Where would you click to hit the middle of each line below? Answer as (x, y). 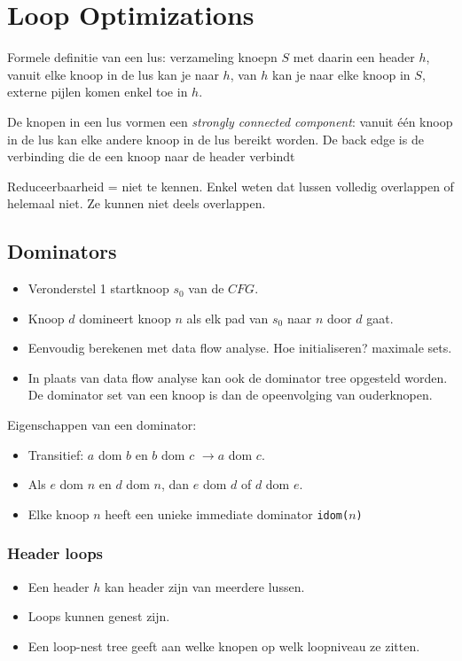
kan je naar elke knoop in (341, 74)
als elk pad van (227, 318)
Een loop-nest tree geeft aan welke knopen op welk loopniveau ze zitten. (224, 645)
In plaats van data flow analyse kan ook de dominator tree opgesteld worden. (238, 377)
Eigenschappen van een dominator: (102, 425)
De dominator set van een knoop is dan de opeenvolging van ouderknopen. (230, 395)
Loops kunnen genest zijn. (99, 616)
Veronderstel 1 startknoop (98, 288)
